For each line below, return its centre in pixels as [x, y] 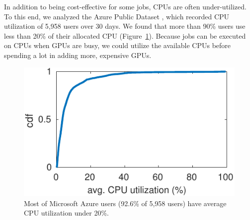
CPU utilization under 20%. [66, 213]
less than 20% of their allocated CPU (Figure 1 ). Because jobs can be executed [125, 35]
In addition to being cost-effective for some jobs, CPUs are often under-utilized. [125, 6]
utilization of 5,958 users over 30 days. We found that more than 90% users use [125, 26]
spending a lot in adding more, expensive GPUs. [78, 55]
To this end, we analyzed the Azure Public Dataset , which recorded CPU [117, 16]
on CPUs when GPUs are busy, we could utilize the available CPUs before [118, 45]
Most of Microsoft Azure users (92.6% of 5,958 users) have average [125, 203]
